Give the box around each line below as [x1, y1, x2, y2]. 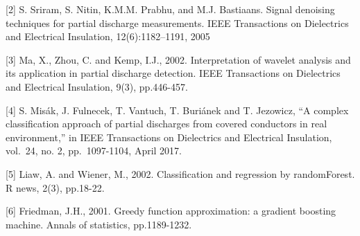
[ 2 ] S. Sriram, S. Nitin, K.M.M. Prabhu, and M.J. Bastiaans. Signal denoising [6, 2, 335, 16]
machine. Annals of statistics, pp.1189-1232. [6, 217, 192, 231]
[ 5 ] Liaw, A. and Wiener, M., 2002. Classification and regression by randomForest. [6, 166, 355, 181]
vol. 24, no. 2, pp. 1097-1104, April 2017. [6, 143, 182, 158]
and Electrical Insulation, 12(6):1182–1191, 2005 [6, 29, 210, 44]
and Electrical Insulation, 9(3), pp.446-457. [6, 79, 188, 93]
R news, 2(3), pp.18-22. [6, 180, 105, 194]
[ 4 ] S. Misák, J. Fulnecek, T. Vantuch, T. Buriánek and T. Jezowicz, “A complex [6, 102, 349, 117]
